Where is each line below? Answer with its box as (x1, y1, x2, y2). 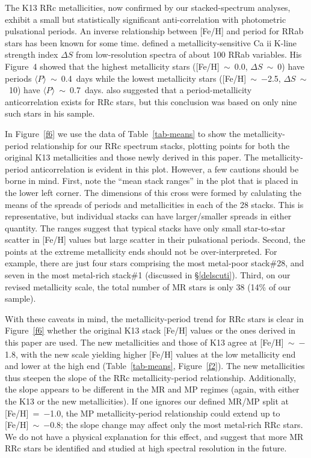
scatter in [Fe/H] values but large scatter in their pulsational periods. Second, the (5, 233, 306, 246)
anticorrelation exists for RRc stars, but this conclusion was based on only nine (5, 95, 297, 108)
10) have (8, 84, 40, 96)
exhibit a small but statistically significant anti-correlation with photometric (5, 13, 286, 25)
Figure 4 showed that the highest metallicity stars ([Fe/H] (5, 60, 220, 72)
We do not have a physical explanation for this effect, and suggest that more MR (5, 430, 304, 442)
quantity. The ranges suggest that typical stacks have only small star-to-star (5, 221, 286, 234)
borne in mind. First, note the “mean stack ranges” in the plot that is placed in (5, 174, 298, 187)
